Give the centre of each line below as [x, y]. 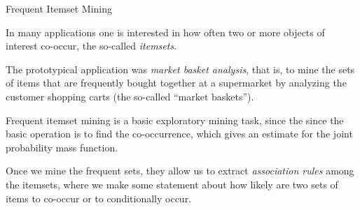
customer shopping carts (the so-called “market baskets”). [130, 96]
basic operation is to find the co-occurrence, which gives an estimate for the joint [179, 134]
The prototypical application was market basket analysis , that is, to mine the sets [180, 69]
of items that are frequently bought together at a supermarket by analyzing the [176, 83]
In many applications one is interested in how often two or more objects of [165, 32]
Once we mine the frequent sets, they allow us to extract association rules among [180, 171]
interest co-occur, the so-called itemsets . [91, 46]
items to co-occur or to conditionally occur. [99, 198]
